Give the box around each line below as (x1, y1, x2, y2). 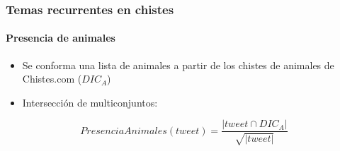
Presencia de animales (6, 30, 115, 45)
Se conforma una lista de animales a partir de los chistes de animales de (22, 57, 334, 72)
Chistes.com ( (22, 71, 82, 86)
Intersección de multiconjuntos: (22, 95, 158, 109)
